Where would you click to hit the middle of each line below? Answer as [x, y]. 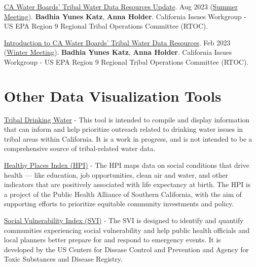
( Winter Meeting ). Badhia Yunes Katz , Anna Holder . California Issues [118, 52]
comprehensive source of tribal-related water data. [80, 148]
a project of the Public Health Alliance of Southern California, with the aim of [123, 194]
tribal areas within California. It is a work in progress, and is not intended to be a [128, 138]
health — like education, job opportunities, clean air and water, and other [116, 174]
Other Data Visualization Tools [113, 95]
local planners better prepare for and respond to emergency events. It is [112, 240]
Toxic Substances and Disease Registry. [63, 259]
